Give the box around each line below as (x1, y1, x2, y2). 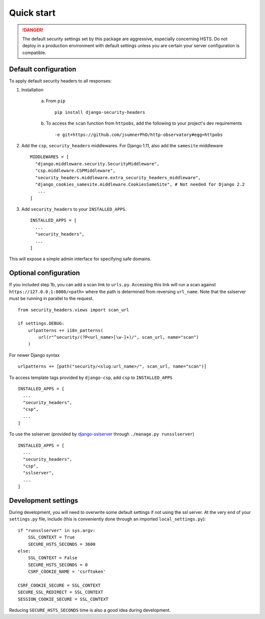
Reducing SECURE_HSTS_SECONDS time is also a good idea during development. (9, 607, 171, 613)
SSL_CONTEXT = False (27, 555, 78, 561)
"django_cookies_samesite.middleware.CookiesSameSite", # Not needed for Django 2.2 (35, 182, 245, 187)
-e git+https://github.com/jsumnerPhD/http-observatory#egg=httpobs (54, 132, 223, 137)
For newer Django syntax (9, 352, 60, 358)
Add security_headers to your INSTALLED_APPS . (21, 206, 127, 212)
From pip (46, 98, 66, 104)
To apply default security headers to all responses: (9, 78, 112, 83)
